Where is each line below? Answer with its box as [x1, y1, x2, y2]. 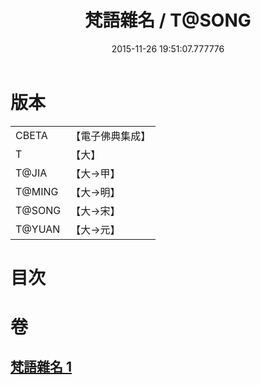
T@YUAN [15, 222, 61, 236]
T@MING [15, 184, 59, 198]
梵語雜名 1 [10, 359, 73, 376]
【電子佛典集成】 [70, 129, 152, 143]
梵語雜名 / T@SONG [84, 9, 252, 32]
